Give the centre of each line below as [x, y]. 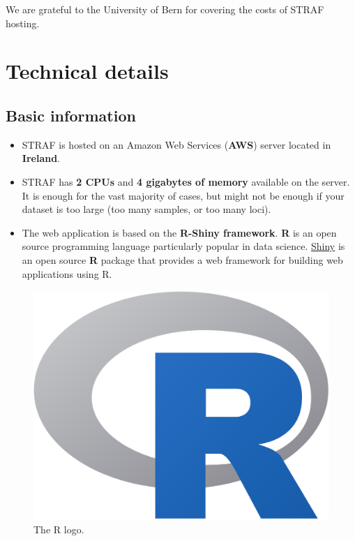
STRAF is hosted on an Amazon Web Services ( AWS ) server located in [176, 144]
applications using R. [67, 273]
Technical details [87, 71]
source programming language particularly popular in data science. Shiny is [183, 246]
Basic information [71, 115]
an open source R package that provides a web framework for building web [182, 259]
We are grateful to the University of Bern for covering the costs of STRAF [165, 9]
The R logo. [59, 529]
